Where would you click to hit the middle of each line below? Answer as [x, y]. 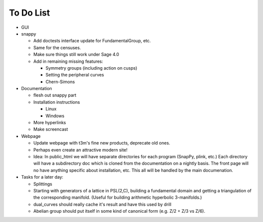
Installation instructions [57, 102]
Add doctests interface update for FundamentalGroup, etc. [92, 41]
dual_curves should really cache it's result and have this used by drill [102, 204]
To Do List [29, 13]
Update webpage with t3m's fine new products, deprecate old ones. [102, 143]
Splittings [43, 184]
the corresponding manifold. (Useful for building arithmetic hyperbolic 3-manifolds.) [118, 198]
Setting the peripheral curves [75, 75]
